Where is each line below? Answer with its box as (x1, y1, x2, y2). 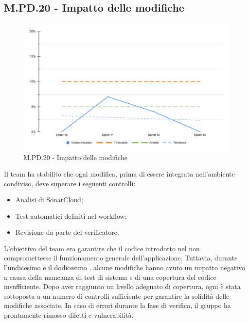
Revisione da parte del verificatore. (15, 227, 119, 237)
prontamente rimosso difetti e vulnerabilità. (4, 310, 134, 320)
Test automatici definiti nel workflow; (15, 210, 127, 221)
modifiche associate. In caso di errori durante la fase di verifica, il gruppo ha (4, 300, 231, 310)
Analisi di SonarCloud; (15, 194, 83, 205)
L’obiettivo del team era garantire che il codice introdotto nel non (4, 243, 200, 253)
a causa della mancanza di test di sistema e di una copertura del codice (4, 272, 216, 282)
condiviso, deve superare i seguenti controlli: (4, 178, 136, 188)
